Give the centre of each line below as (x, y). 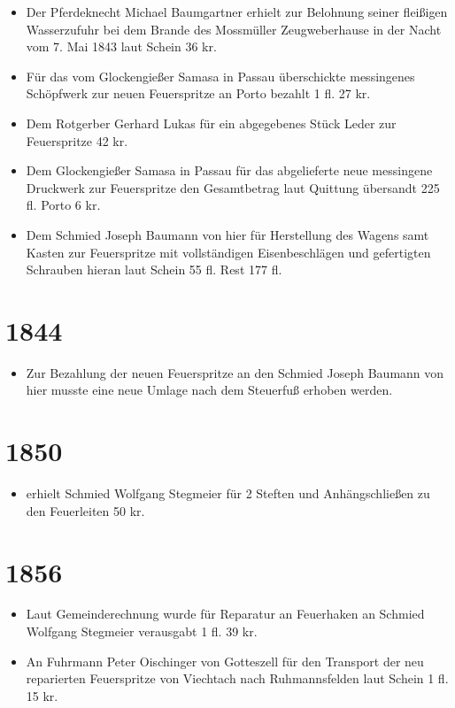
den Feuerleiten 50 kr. (85, 510)
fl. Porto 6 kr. (63, 205)
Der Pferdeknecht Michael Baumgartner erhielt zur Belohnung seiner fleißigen (237, 12)
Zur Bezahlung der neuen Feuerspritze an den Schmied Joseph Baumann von (235, 372)
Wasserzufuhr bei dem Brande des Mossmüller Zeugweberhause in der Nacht (234, 29)
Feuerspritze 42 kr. (77, 140)
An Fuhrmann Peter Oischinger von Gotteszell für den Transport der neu (225, 661)
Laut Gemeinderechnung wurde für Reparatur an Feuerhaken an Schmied (225, 614)
